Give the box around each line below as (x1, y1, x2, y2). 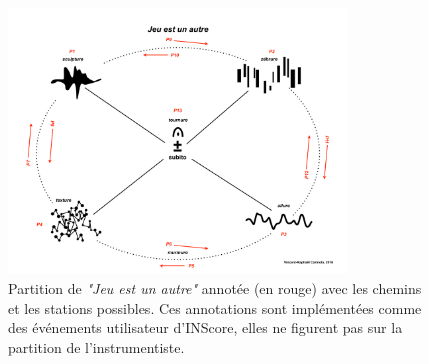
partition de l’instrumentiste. (8, 336, 185, 357)
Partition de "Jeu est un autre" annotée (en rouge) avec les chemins (8, 277, 422, 298)
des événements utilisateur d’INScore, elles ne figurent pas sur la (8, 317, 403, 338)
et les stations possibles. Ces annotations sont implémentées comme (8, 297, 422, 318)
